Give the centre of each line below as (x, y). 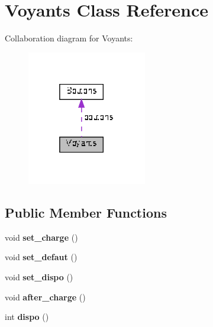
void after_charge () (45, 297)
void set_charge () (41, 237)
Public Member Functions (86, 212)
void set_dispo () (39, 276)
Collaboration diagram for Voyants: (69, 38)
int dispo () (27, 317)
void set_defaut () (41, 257)
